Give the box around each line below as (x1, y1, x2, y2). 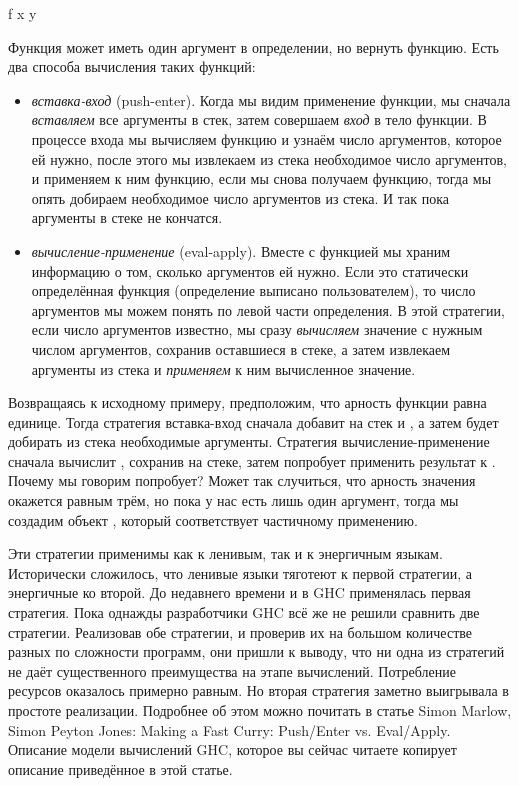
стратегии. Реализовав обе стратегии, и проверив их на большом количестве (8, 621, 472, 642)
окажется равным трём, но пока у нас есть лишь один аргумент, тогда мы (8, 490, 459, 511)
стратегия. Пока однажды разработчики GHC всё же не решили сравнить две (8, 602, 480, 623)
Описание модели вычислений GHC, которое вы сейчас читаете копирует (8, 739, 457, 760)
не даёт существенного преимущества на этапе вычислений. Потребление (8, 660, 456, 681)
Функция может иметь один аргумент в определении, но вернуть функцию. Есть (8, 36, 499, 57)
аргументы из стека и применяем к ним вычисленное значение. (31, 358, 416, 379)
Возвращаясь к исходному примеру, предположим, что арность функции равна (8, 392, 487, 413)
